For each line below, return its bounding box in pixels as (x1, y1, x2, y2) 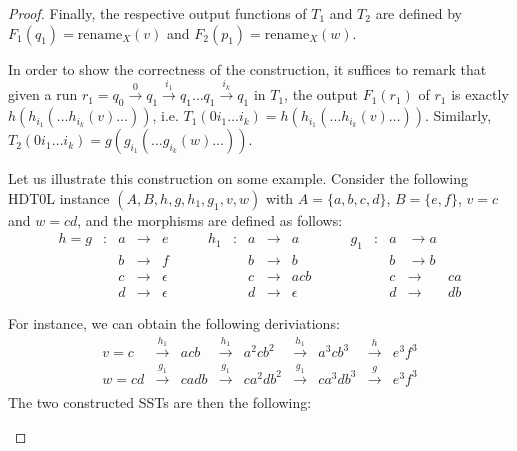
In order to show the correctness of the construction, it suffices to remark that (8, 58, 487, 79)
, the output (284, 84, 358, 105)
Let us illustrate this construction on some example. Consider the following (8, 168, 469, 189)
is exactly (451, 84, 509, 105)
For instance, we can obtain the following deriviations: (8, 313, 340, 334)
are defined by (375, 3, 463, 23)
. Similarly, (425, 105, 492, 126)
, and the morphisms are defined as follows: (77, 209, 343, 230)
